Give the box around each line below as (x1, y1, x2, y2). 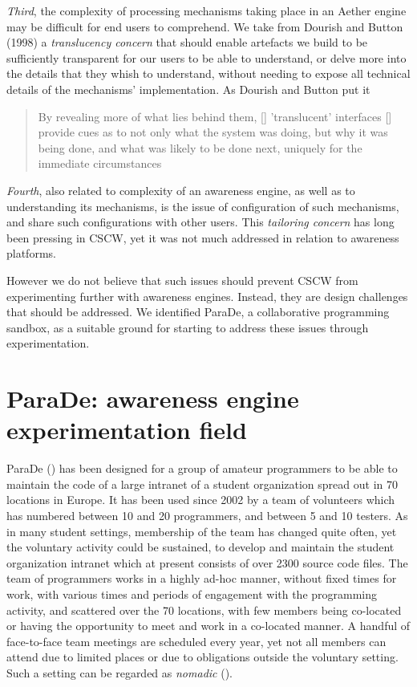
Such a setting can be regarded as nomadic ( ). (6, 664, 233, 681)
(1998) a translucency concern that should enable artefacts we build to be (6, 34, 368, 51)
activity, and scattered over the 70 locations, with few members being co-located (6, 601, 402, 618)
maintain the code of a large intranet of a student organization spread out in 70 (6, 475, 398, 492)
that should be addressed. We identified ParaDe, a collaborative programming (6, 303, 390, 320)
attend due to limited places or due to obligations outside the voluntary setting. (6, 648, 399, 665)
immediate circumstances (38, 155, 162, 172)
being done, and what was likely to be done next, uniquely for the (38, 139, 362, 156)
